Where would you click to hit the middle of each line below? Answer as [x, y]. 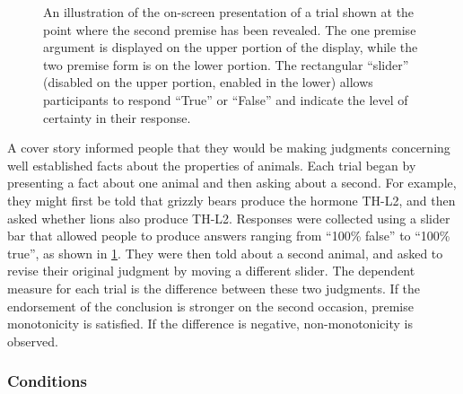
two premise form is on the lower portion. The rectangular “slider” [226, 64]
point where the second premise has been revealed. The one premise [230, 29]
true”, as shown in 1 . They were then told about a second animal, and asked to [225, 253]
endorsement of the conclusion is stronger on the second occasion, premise [210, 306]
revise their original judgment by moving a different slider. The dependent [211, 271]
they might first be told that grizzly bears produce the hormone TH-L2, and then [231, 200]
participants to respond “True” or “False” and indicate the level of [226, 99]
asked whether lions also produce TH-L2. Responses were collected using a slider [229, 218]
